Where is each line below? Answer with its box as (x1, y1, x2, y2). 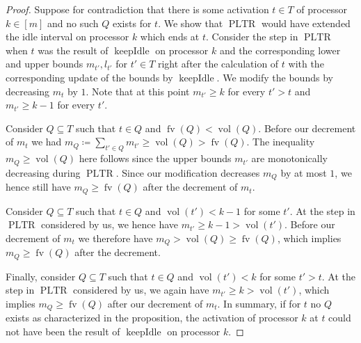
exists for (113, 15, 152, 30)
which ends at (140, 29, 200, 44)
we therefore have (78, 230, 153, 245)
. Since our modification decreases (115, 165, 260, 180)
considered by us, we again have (73, 282, 209, 297)
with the (288, 56, 324, 71)
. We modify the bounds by (216, 70, 333, 84)
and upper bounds (6, 56, 83, 71)
